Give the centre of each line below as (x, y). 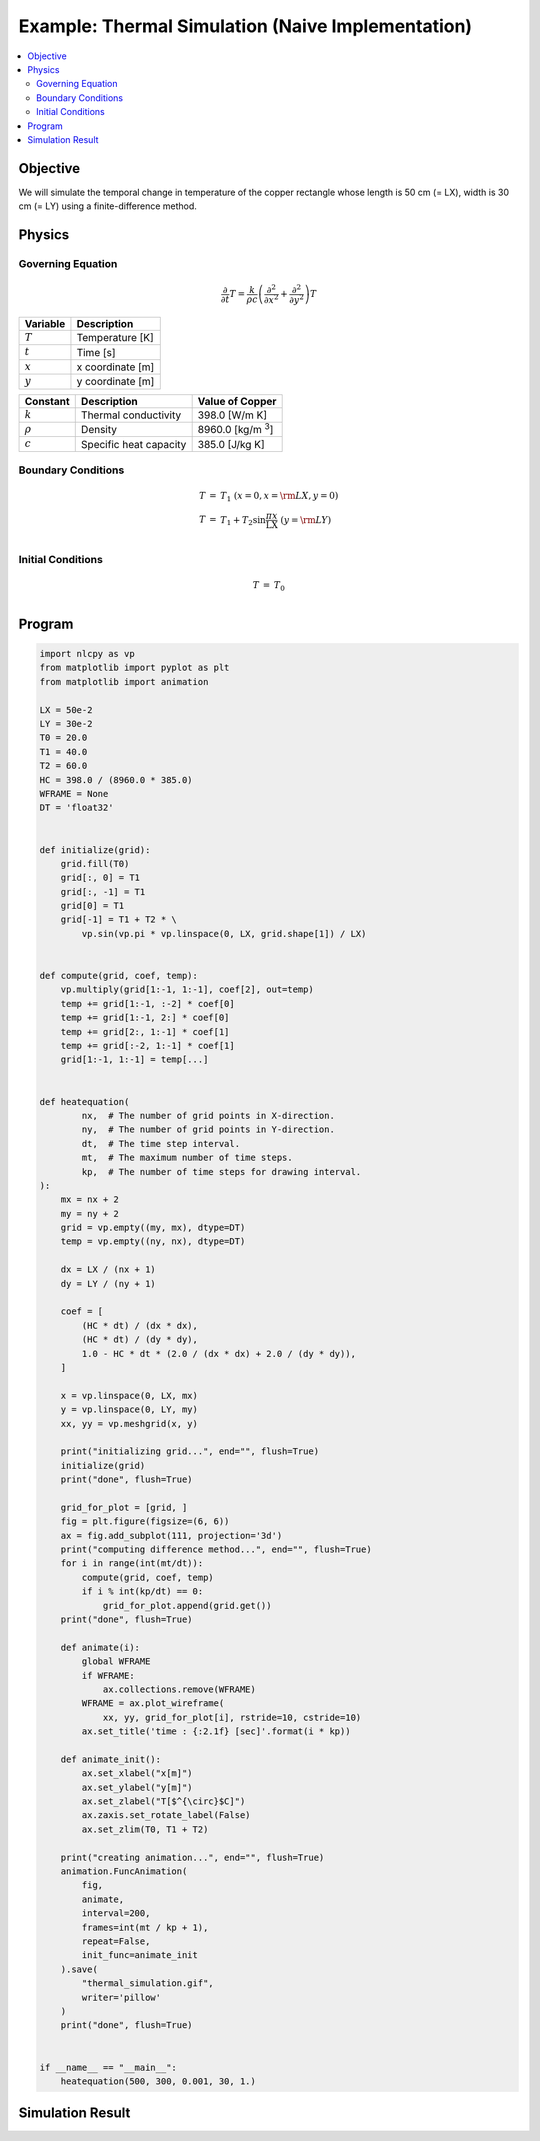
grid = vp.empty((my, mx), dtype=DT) (153, 1228)
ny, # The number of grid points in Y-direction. (208, 1129)
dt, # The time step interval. (160, 1143)
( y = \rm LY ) (306, 519)
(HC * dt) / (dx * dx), (140, 1325)
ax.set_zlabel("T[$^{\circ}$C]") (163, 1801)
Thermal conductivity (131, 415)
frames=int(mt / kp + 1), (145, 1927)
